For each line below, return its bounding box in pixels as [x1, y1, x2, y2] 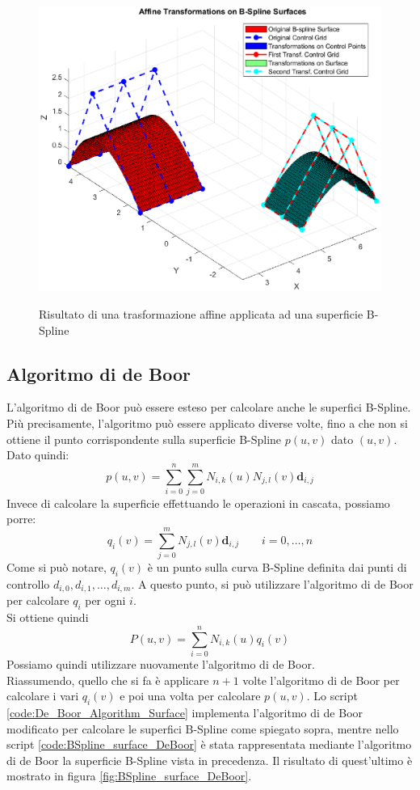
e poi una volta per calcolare [120, 687, 261, 704]
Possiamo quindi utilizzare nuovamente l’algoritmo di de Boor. [6, 655, 315, 672]
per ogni [85, 592, 126, 609]
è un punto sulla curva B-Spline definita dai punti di [147, 559, 407, 576]
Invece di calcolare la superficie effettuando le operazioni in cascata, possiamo [6, 494, 390, 511]
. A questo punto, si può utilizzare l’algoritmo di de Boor [131, 575, 414, 592]
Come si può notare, [6, 559, 107, 576]
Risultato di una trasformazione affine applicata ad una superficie [39, 305, 363, 322]
